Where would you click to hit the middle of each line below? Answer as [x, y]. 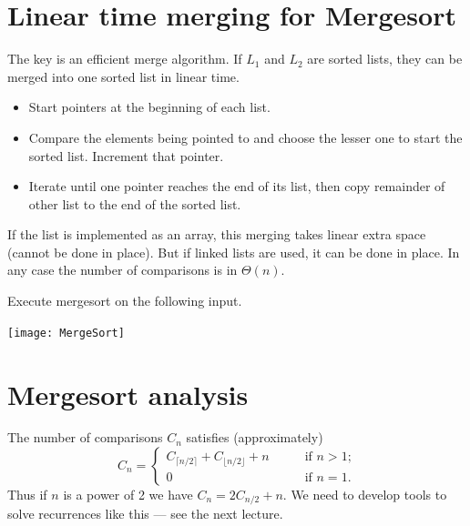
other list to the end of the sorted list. [135, 203]
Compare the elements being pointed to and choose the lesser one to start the [245, 137]
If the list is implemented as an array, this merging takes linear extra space [217, 234]
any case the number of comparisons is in [123, 270]
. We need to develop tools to [365, 495]
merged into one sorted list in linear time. [123, 76]
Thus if [27, 495]
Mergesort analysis [128, 394]
